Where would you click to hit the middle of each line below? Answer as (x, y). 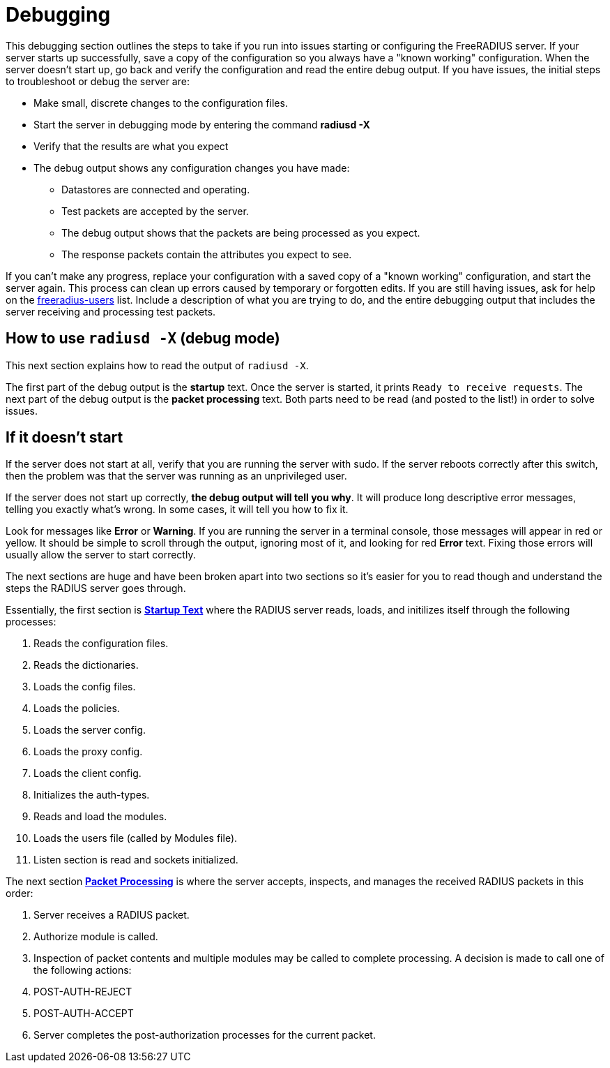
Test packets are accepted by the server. (155, 211)
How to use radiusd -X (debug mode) (143, 339)
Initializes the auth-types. (92, 795)
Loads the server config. (90, 730)
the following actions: (83, 970)
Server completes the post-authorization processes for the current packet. (205, 1035)
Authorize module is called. (96, 937)
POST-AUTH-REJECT (83, 992)
